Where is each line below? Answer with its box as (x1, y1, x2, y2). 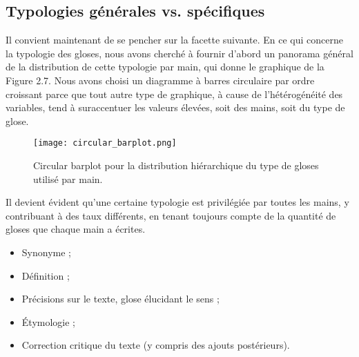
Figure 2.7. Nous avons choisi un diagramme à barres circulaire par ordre (6, 73, 315, 87)
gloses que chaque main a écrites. (6, 222, 146, 236)
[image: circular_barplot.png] (33, 138, 177, 148)
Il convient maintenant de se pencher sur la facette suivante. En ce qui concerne (6, 32, 343, 47)
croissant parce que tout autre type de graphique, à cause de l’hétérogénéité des (6, 86, 343, 101)
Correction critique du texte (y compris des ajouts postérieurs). (21, 338, 290, 352)
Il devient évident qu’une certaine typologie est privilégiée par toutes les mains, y (6, 195, 349, 209)
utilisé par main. (33, 171, 103, 186)
